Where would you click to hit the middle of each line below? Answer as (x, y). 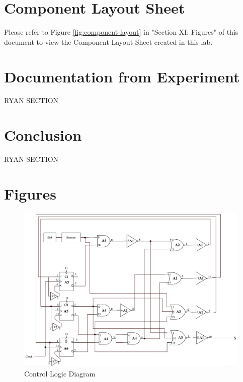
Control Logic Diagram (60, 373)
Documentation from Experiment (122, 76)
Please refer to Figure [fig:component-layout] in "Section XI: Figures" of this (121, 32)
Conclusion (43, 135)
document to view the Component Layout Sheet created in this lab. (108, 41)
